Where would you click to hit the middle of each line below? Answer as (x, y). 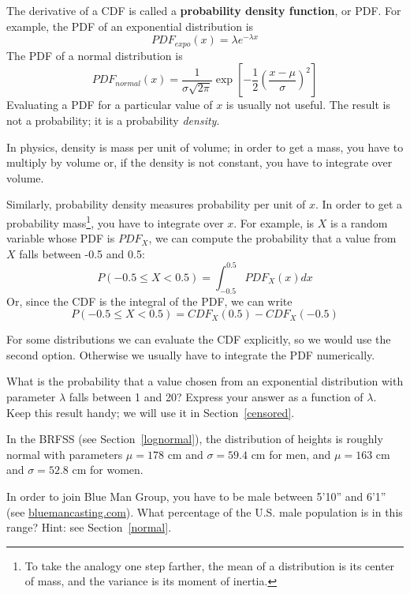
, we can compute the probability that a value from (272, 238)
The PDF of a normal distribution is (95, 55)
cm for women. (108, 470)
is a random (359, 222)
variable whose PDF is (61, 238)
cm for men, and (291, 454)
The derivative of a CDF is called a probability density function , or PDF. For (204, 10)
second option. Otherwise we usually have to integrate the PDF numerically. (191, 354)
